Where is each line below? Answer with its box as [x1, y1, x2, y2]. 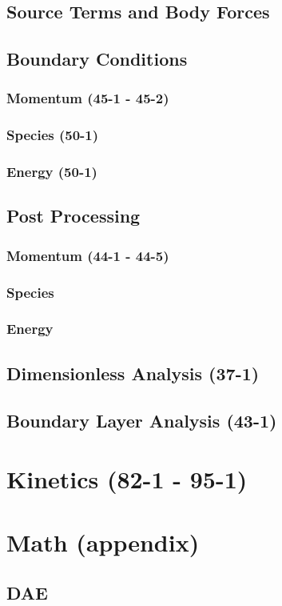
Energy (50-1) [6, 162, 97, 182]
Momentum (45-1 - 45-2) [6, 88, 169, 108]
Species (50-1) [6, 125, 99, 145]
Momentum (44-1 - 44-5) [6, 245, 169, 265]
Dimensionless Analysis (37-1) [6, 360, 260, 385]
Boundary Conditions [6, 46, 188, 71]
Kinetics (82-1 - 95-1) [6, 463, 248, 496]
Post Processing [6, 203, 141, 228]
